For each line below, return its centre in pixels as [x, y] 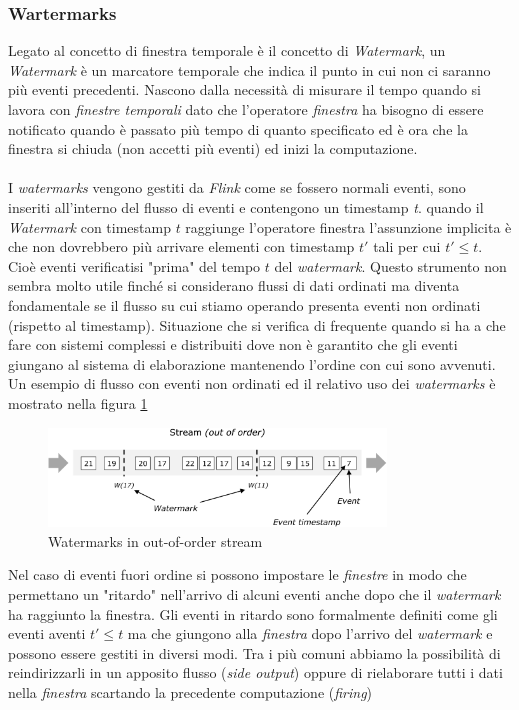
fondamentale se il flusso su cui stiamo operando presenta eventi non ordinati [244, 304]
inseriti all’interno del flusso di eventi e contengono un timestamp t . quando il [246, 206]
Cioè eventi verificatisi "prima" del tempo [134, 265]
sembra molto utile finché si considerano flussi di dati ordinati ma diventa [234, 285]
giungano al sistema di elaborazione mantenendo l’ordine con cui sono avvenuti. [252, 363]
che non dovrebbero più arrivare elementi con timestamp [181, 246]
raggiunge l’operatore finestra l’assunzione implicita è [348, 226]
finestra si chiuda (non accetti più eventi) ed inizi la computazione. [213, 148]
